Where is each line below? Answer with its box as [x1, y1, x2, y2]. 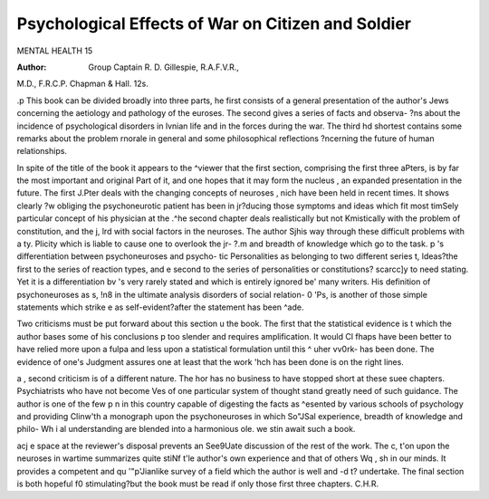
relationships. [16, 146, 68, 157]
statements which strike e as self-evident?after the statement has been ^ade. [16, 302, 304, 312]
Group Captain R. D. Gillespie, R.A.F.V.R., [88, 62, 240, 72]
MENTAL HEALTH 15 [16, 45, 93, 56]
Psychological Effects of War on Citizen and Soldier [16, 14, 412, 34]
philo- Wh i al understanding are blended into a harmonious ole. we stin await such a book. [16, 424, 356, 435]
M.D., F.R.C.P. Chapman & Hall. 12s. [16, 78, 149, 90]
